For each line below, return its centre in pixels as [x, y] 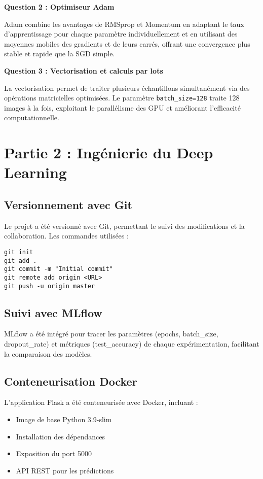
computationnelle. [32, 117]
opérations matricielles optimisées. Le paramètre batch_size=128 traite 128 [122, 98]
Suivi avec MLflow [53, 312]
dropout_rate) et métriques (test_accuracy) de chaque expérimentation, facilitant [132, 344]
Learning [35, 172]
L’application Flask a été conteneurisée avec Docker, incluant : [101, 402]
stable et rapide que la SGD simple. [60, 54]
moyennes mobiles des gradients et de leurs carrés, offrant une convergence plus [127, 43]
